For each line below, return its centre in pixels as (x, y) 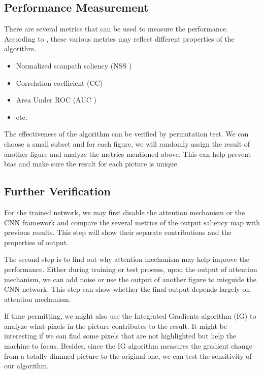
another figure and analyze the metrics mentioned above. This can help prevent (128, 154)
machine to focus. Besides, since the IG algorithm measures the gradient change (128, 346)
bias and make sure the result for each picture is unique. (92, 164)
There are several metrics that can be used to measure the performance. (116, 29)
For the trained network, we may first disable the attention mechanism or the (125, 212)
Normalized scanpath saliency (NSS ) (74, 65)
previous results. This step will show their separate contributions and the (118, 232)
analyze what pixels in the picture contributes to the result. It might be (116, 326)
